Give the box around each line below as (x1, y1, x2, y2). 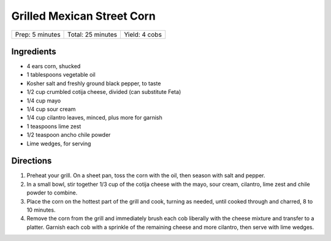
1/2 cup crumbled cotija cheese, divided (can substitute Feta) (26, 88, 181, 96)
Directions (11, 156, 52, 166)
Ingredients (11, 46, 56, 56)
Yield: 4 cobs (123, 30, 162, 39)
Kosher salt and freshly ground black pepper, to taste (26, 80, 161, 87)
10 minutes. (26, 206, 56, 214)
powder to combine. (26, 189, 78, 196)
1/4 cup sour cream (26, 105, 76, 113)
